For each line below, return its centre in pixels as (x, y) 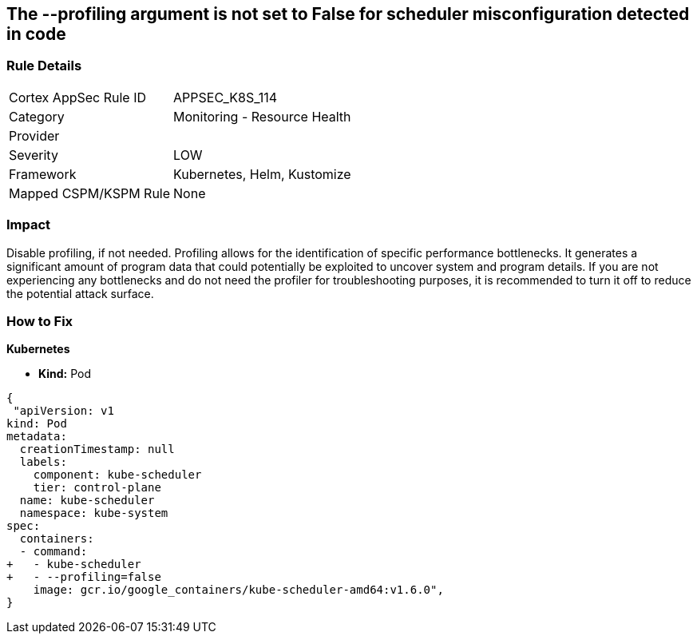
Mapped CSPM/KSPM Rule (90, 193)
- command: (53, 552)
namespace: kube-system (94, 513)
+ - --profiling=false (84, 577)
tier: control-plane (97, 488)
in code (36, 34)
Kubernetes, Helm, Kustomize (262, 174)
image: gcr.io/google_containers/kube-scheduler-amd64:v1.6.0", (238, 590)
